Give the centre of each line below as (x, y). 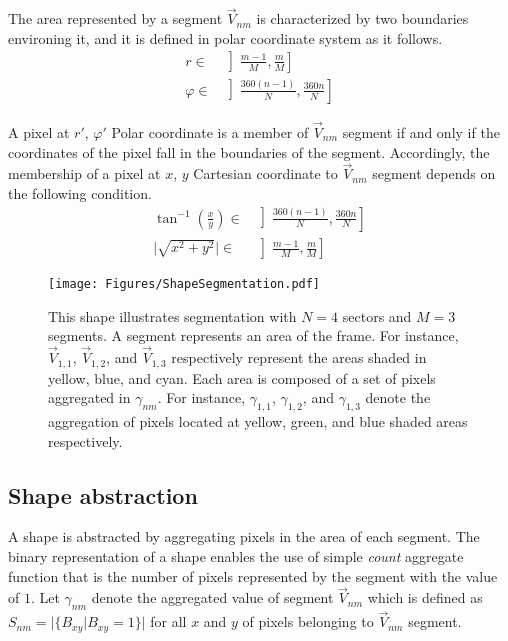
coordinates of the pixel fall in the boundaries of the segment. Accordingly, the (249, 151)
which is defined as (425, 597)
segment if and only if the (421, 132)
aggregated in (89, 397)
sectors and (377, 315)
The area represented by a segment (115, 18)
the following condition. (80, 193)
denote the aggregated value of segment (212, 597)
